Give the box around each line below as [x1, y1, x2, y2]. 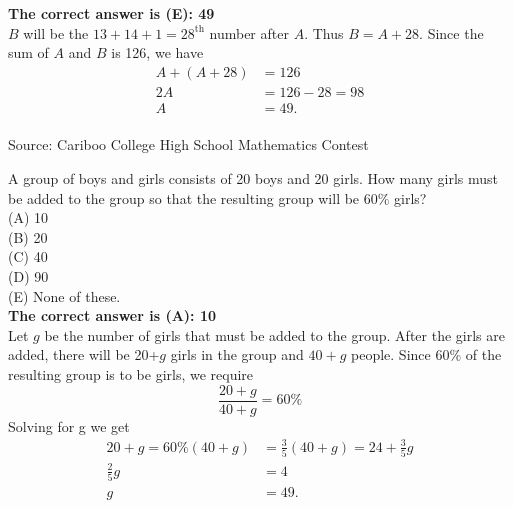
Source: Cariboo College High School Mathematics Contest [8, 134, 369, 155]
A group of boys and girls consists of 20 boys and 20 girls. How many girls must [8, 168, 499, 189]
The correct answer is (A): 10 [8, 305, 216, 326]
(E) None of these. [8, 285, 121, 306]
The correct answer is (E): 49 [8, 3, 215, 23]
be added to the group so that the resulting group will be [8, 187, 360, 208]
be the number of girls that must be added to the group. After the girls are [44, 324, 505, 345]
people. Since [351, 344, 431, 365]
